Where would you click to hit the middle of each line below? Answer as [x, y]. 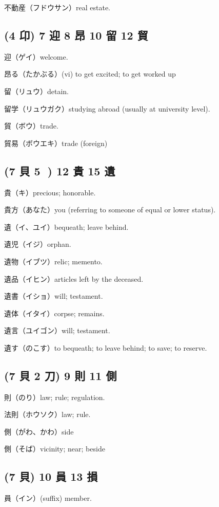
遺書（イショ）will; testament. [54, 296]
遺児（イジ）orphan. [38, 244]
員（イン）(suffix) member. [48, 498]
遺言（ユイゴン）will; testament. [57, 330]
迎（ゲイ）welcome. [36, 56]
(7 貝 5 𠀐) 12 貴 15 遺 [60, 170]
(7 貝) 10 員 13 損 [51, 476]
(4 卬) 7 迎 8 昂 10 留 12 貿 [76, 35]
